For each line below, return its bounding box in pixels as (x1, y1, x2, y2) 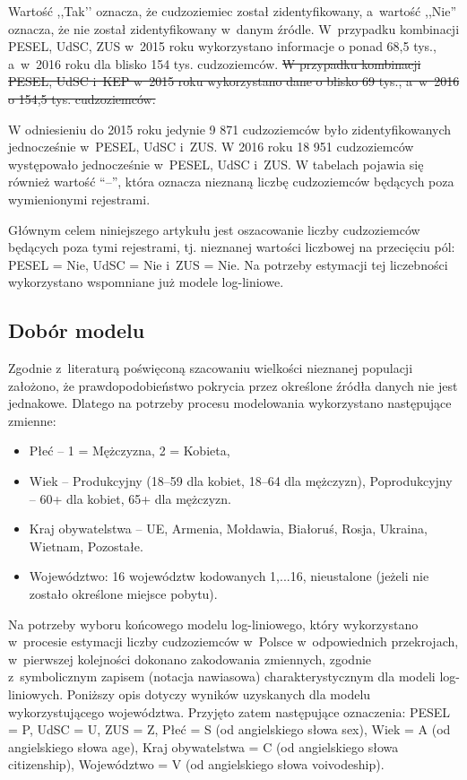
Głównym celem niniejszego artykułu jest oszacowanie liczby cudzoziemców (8, 220, 420, 238)
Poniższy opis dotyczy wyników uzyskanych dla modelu (66, 685, 371, 704)
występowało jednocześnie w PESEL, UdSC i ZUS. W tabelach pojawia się (8, 154, 424, 173)
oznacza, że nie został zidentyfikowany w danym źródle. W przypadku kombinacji (8, 19, 460, 38)
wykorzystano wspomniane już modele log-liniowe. (8, 273, 284, 291)
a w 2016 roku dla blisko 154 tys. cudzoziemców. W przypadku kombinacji (8, 54, 421, 73)
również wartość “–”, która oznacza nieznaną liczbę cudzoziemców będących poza (8, 172, 454, 191)
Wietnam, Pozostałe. (29, 536, 143, 555)
